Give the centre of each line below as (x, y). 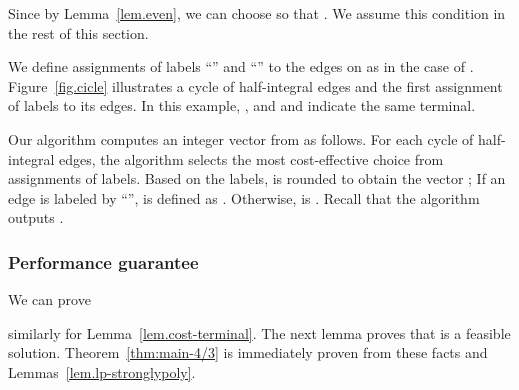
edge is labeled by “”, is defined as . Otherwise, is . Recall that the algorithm (244, 197)
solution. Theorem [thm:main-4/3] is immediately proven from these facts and (248, 352)
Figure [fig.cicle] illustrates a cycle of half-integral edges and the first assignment (255, 85)
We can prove (49, 299)
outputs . (36, 217)
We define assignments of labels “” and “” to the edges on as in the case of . (241, 66)
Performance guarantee (103, 261)
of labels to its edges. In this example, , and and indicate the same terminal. (242, 105)
